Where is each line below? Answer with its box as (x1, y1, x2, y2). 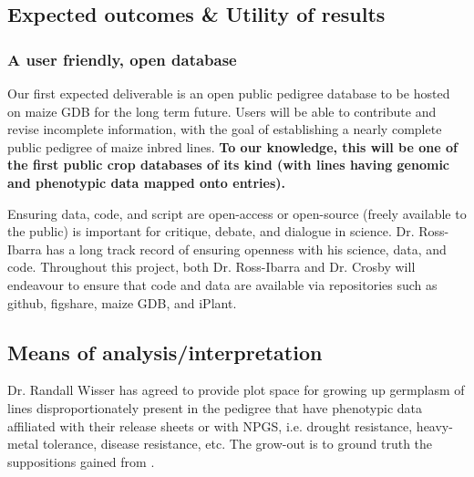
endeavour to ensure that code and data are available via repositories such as (7, 275, 438, 294)
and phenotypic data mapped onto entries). (7, 172, 285, 192)
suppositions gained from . (7, 451, 155, 471)
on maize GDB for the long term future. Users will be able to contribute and (7, 101, 437, 120)
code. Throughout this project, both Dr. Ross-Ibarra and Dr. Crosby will (7, 257, 416, 276)
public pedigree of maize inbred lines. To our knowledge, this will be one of (7, 137, 458, 156)
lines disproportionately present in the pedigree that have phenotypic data (7, 398, 423, 417)
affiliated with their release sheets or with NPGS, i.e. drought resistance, (7, 416, 413, 435)
